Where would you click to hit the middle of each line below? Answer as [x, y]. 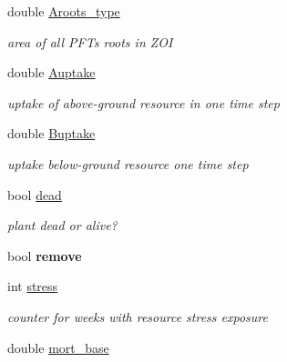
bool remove [45, 255]
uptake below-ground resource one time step [128, 163]
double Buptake [51, 133]
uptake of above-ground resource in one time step [143, 102]
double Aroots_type [64, 11]
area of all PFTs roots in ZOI [90, 41]
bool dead [35, 194]
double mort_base [58, 347]
